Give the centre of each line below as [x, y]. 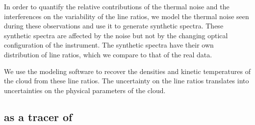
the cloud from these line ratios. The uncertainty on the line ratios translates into [127, 81]
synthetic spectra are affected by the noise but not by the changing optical [116, 35]
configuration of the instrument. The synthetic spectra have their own [109, 45]
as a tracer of [38, 116]
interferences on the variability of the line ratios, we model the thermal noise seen [127, 16]
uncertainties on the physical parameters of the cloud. [85, 90]
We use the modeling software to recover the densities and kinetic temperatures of [127, 71]
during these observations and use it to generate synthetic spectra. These [114, 26]
